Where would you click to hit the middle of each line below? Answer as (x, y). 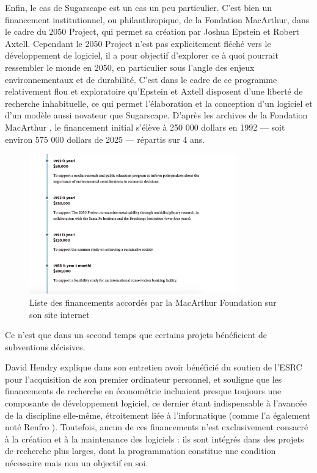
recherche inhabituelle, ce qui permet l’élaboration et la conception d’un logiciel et (159, 103)
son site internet (60, 314)
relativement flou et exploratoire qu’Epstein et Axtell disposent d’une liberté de (154, 91)
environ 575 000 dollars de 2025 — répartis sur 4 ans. (105, 139)
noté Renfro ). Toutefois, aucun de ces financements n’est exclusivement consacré (157, 427)
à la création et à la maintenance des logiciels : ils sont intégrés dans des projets (155, 439)
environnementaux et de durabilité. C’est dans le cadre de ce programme (141, 79)
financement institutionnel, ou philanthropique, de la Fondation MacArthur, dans (157, 19)
